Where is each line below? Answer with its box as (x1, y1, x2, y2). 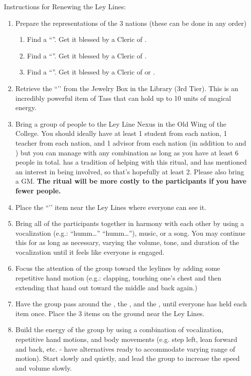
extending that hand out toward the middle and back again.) (15, 282, 197, 292)
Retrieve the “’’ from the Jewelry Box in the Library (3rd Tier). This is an (15, 83, 238, 93)
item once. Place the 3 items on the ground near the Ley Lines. (15, 308, 205, 318)
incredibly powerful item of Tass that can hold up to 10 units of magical (15, 93, 231, 103)
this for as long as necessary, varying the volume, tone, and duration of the (15, 237, 239, 247)
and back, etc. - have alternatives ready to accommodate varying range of (15, 343, 235, 354)
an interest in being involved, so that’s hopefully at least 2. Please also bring (15, 166, 244, 176)
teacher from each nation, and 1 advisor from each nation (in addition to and (15, 137, 246, 148)
